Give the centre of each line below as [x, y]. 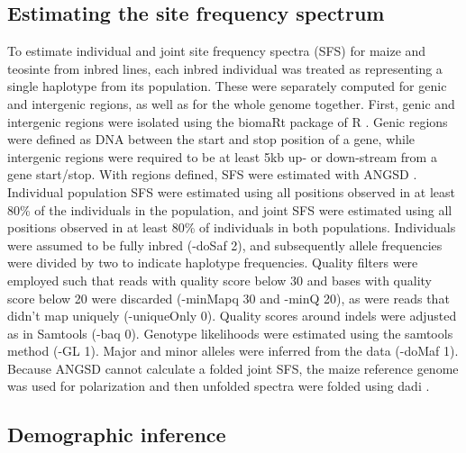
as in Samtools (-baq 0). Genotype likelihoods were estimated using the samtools [230, 333]
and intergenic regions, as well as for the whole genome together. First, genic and [231, 103]
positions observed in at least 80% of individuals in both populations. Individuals [232, 227]
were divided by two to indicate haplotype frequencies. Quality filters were [213, 263]
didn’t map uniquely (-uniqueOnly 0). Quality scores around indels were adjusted [232, 316]
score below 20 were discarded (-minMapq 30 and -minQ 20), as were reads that [228, 298]
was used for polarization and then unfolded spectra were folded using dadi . [219, 386]
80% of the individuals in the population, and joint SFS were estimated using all [230, 209]
